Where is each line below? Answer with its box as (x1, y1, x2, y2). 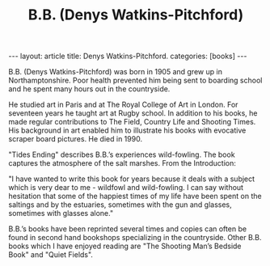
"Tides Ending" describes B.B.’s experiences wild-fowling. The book (8, 150, 236, 159)
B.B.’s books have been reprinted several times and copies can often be (8, 224, 247, 234)
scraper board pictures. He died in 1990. (8, 134, 143, 144)
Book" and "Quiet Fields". (8, 250, 93, 260)
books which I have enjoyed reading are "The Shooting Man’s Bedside (8, 241, 242, 251)
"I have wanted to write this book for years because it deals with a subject (8, 174, 255, 184)
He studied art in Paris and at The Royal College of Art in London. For (8, 99, 238, 110)
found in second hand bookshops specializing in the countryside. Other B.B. (8, 233, 262, 243)
